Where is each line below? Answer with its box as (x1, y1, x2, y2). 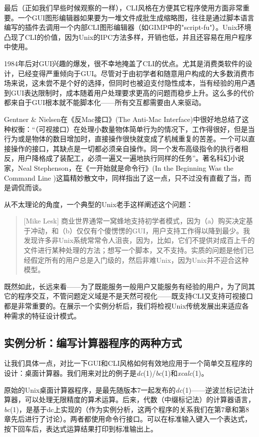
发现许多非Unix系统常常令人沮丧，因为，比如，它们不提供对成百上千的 (23, 235, 255, 245)
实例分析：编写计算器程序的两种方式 (4, 334, 182, 350)
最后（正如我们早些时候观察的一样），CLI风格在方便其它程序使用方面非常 (4, 2, 243, 12)
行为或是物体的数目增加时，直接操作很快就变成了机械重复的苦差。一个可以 (4, 133, 248, 144)
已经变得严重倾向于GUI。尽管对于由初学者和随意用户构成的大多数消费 (17, 68, 248, 78)
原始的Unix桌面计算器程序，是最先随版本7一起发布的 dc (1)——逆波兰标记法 (4, 384, 248, 395)
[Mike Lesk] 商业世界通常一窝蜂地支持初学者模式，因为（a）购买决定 (23, 216, 246, 226)
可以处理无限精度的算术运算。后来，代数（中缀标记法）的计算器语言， (24, 394, 255, 405)
